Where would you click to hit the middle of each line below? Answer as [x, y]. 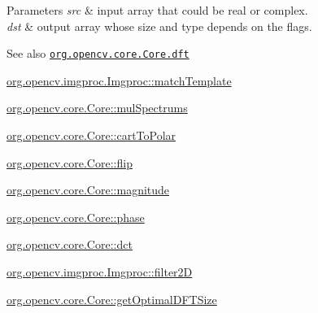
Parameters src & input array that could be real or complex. [157, 10]
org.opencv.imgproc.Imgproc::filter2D [100, 272]
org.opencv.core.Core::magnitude [88, 190]
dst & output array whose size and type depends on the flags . [159, 26]
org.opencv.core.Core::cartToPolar [91, 135]
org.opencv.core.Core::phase [76, 217]
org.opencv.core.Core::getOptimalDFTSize [112, 299]
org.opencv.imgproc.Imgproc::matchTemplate [119, 80]
